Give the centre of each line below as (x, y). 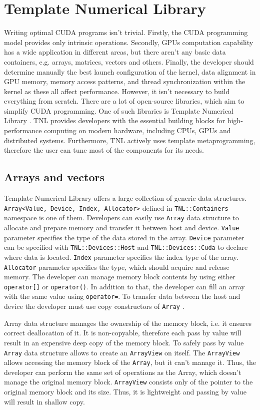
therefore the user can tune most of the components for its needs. (104, 150)
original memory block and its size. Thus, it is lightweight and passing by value (125, 392)
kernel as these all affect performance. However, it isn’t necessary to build (117, 91)
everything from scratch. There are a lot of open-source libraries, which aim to (124, 101)
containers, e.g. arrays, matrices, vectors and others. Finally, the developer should (129, 61)
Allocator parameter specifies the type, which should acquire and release (117, 267)
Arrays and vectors (54, 177)
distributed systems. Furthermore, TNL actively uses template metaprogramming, (130, 140)
